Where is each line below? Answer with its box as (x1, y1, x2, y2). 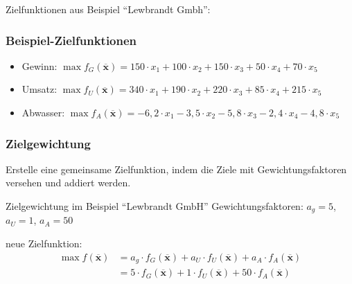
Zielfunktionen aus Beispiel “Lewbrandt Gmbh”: (6, 2, 211, 16)
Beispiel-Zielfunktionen (6, 31, 137, 48)
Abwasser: (21, 105, 65, 119)
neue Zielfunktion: (6, 236, 82, 251)
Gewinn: (21, 58, 58, 73)
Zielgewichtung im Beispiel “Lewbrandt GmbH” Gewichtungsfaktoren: (6, 199, 303, 213)
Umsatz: (21, 82, 58, 96)
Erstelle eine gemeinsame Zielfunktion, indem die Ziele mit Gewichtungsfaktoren (6, 161, 347, 176)
